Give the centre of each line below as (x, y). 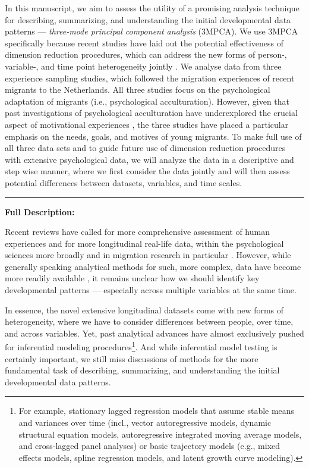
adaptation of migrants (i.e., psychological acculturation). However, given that (147, 101)
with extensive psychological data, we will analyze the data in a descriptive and (149, 159)
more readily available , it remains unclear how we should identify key (132, 278)
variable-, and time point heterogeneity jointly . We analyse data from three (143, 66)
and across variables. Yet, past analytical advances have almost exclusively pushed (154, 333)
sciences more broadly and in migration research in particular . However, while (148, 255)
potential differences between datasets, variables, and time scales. (124, 182)
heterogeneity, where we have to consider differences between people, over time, (149, 321)
